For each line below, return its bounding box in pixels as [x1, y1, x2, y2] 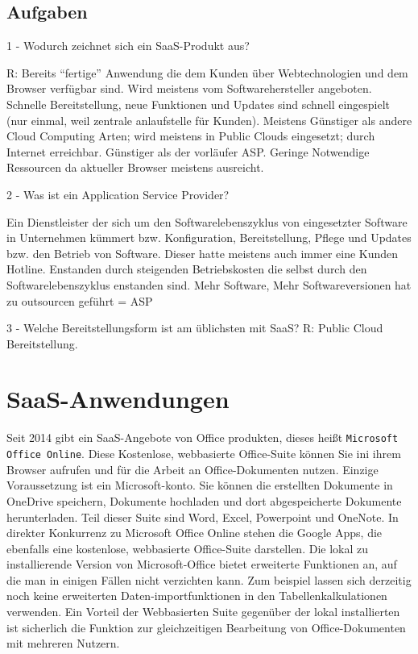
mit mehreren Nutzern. [6, 635, 120, 652]
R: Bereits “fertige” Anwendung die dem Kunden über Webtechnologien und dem [6, 64, 408, 81]
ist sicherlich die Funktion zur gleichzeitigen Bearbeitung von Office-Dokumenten [6, 619, 406, 635]
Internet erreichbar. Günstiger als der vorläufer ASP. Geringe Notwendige [6, 143, 370, 160]
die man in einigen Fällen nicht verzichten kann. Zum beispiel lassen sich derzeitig [6, 571, 412, 588]
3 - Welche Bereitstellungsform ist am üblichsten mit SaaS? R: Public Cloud [6, 319, 383, 336]
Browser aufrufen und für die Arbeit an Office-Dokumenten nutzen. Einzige [6, 460, 379, 477]
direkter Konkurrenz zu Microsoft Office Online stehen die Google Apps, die [6, 524, 383, 541]
